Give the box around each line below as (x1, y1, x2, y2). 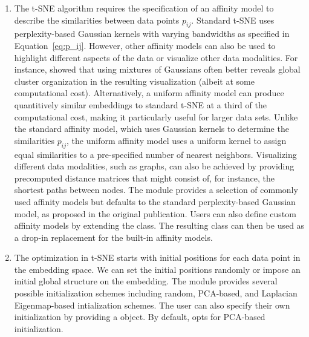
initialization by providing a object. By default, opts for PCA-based (14, 310, 265, 323)
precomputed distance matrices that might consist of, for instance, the (14, 171, 275, 184)
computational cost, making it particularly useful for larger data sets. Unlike (14, 110, 298, 123)
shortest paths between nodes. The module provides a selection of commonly (14, 183, 298, 196)
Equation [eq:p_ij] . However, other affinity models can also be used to (14, 39, 276, 51)
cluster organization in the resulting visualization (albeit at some (14, 74, 255, 87)
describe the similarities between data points (14, 13, 180, 26)
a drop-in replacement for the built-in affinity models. (14, 231, 213, 243)
